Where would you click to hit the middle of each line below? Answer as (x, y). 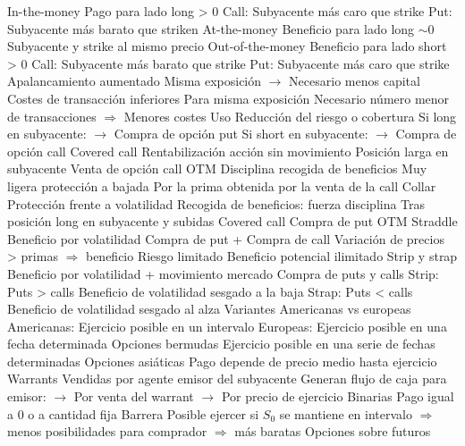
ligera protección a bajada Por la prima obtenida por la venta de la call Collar (222, 185)
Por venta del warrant (134, 396)
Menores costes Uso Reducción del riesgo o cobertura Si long (290, 116)
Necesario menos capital (355, 81)
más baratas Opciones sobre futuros (333, 431)
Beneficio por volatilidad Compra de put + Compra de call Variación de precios (226, 238)
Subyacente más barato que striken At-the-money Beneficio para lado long (211, 28)
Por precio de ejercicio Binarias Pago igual (338, 396)
